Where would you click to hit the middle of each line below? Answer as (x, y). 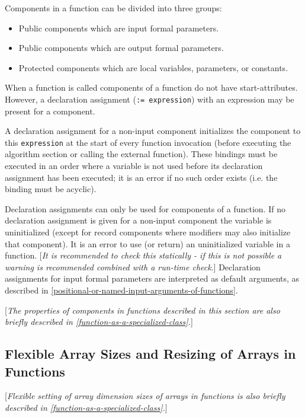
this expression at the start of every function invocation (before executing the (148, 142)
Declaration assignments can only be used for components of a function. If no (145, 208)
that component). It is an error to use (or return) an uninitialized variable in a (147, 243)
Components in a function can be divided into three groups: (113, 8)
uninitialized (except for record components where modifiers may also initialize (148, 232)
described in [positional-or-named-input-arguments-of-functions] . (121, 290)
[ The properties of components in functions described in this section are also (142, 310)
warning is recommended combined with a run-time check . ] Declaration (133, 267)
